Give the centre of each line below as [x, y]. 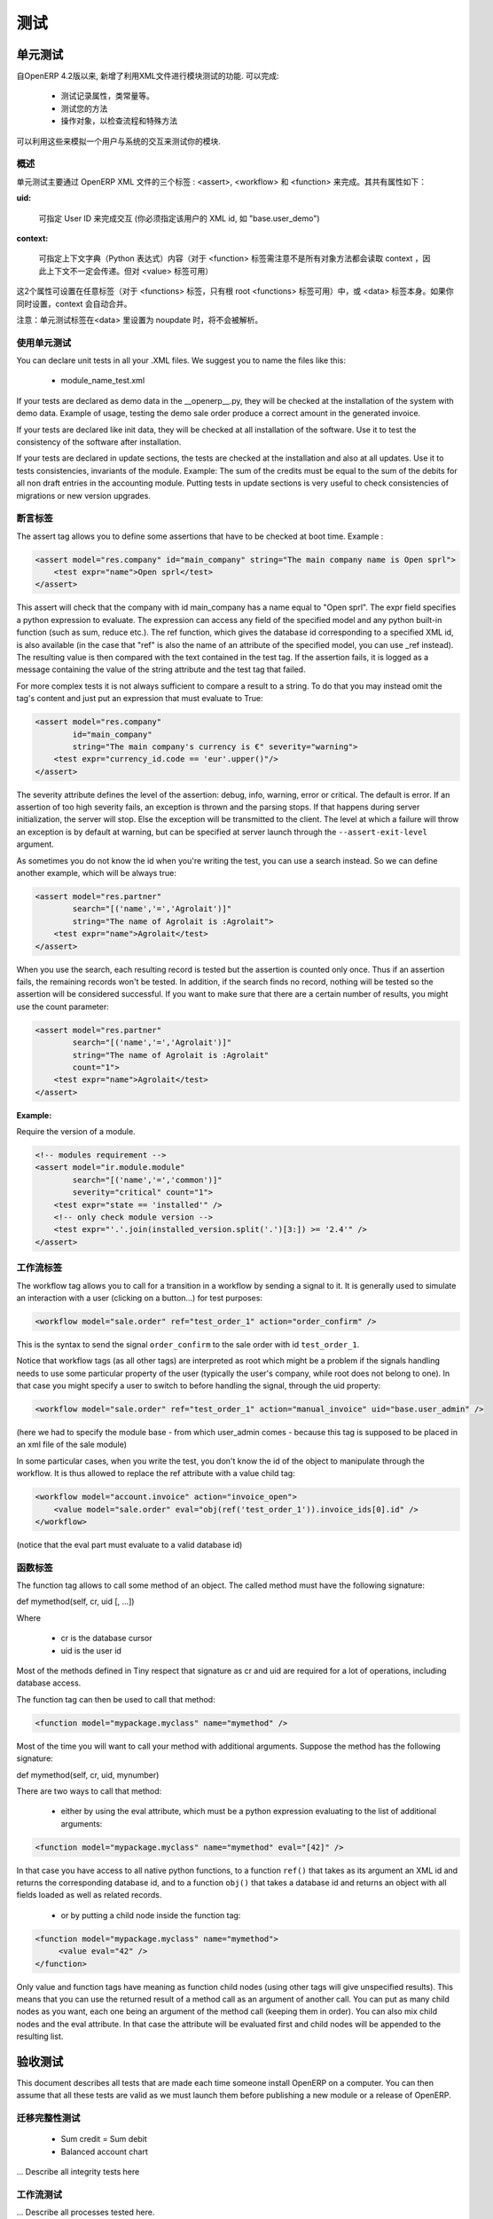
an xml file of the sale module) [72, 1445]
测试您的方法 [84, 108]
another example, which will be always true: [96, 873]
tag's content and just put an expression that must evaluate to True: [140, 699]
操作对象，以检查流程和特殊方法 [119, 121]
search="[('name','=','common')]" [147, 1180]
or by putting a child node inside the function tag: [151, 1915]
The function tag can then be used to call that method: [116, 1699]
